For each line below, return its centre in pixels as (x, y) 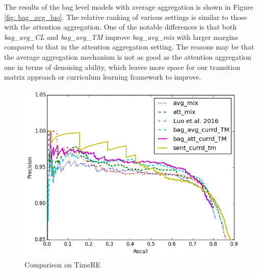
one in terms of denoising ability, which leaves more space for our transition (122, 67)
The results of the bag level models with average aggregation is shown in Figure (129, 7)
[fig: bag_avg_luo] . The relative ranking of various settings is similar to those (126, 17)
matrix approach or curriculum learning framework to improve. (103, 77)
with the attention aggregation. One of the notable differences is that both (121, 27)
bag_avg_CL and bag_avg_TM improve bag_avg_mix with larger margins (121, 36)
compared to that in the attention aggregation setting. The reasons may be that (129, 47)
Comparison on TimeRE (63, 264)
